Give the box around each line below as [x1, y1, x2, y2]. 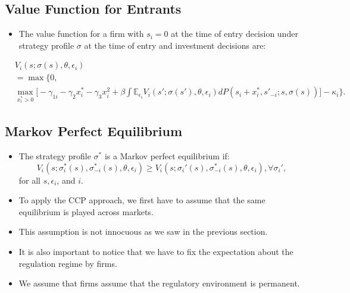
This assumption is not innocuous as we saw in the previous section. [18, 225, 268, 238]
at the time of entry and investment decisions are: [84, 39, 266, 51]
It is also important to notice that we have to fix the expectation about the [18, 245, 293, 258]
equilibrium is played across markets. [18, 205, 154, 218]
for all [18, 174, 41, 186]
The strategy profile [18, 150, 91, 162]
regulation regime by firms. [18, 257, 117, 269]
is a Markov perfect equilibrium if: [104, 150, 230, 162]
